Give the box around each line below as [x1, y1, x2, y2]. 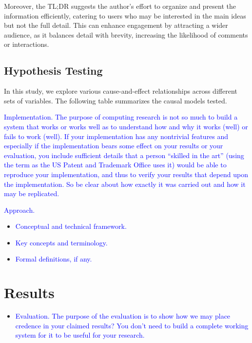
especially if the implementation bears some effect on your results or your [4, 141, 223, 151]
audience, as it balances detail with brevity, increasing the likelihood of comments [4, 29, 248, 40]
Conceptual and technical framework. [15, 221, 127, 231]
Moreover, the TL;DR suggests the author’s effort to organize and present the [4, 1, 236, 11]
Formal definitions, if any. [15, 254, 92, 264]
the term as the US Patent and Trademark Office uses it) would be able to [4, 160, 227, 170]
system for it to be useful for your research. [15, 330, 145, 340]
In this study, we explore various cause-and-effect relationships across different [4, 86, 237, 96]
